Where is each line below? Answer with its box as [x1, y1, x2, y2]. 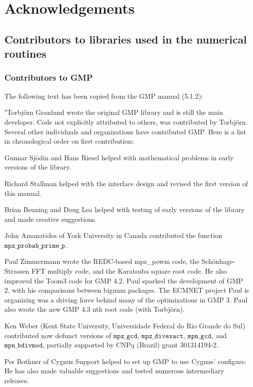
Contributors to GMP [4, 71, 93, 84]
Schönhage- [201, 256, 235, 266]
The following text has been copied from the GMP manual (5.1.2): [4, 90, 203, 101]
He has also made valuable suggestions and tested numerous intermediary [4, 365, 224, 376]
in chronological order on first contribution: [4, 136, 134, 146]
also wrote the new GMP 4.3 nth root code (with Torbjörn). [4, 304, 185, 314]
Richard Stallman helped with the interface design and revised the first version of [4, 178, 248, 188]
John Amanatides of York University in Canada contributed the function [4, 230, 223, 240]
